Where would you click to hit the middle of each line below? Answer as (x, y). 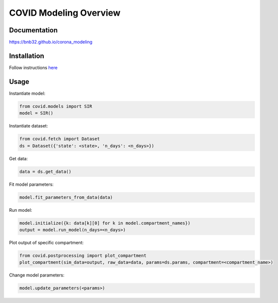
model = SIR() (36, 113)
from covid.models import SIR (56, 106)
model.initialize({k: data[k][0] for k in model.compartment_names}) (105, 223)
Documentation (33, 30)
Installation (27, 56)
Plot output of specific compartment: (46, 242)
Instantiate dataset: (28, 126)
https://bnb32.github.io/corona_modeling (51, 42)
